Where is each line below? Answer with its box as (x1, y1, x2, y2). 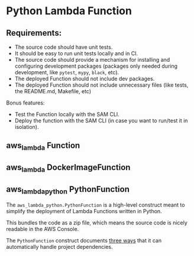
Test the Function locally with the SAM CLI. (14, 111, 119, 118)
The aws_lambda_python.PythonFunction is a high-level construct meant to (6, 201, 185, 208)
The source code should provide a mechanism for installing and (14, 56, 170, 63)
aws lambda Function (6, 141, 80, 152)
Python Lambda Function (6, 4, 132, 18)
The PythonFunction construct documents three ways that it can (6, 237, 161, 244)
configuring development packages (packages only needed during (14, 62, 178, 69)
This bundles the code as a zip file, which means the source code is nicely (6, 219, 187, 226)
